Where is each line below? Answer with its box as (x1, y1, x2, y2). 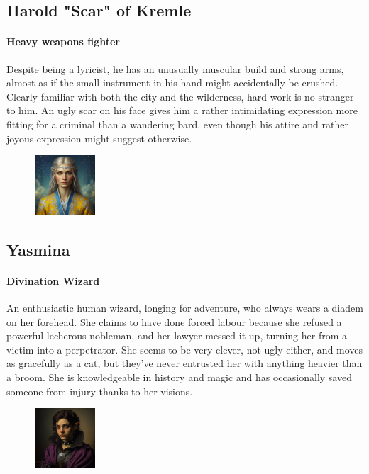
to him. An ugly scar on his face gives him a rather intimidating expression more (6, 103, 358, 118)
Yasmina (6, 238, 70, 260)
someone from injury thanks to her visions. (6, 383, 193, 398)
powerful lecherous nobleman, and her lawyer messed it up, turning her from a (6, 328, 348, 343)
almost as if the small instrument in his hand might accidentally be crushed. (6, 75, 338, 90)
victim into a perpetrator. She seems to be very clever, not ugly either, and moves (6, 342, 363, 356)
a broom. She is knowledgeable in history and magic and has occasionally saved (6, 370, 352, 385)
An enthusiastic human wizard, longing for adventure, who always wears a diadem (6, 300, 363, 315)
